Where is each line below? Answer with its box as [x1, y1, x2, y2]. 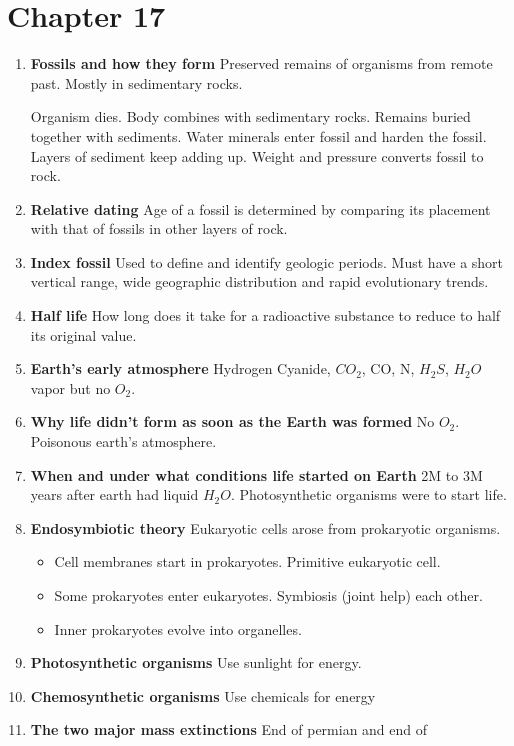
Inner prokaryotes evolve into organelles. [54, 618, 302, 639]
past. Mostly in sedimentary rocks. [30, 72, 243, 93]
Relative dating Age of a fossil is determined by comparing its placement [30, 198, 491, 219]
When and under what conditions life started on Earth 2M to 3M [30, 464, 483, 485]
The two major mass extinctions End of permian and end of [30, 719, 428, 740]
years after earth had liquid [30, 484, 199, 505]
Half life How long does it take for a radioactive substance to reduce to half [30, 305, 501, 326]
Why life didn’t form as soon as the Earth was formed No [30, 411, 435, 432]
